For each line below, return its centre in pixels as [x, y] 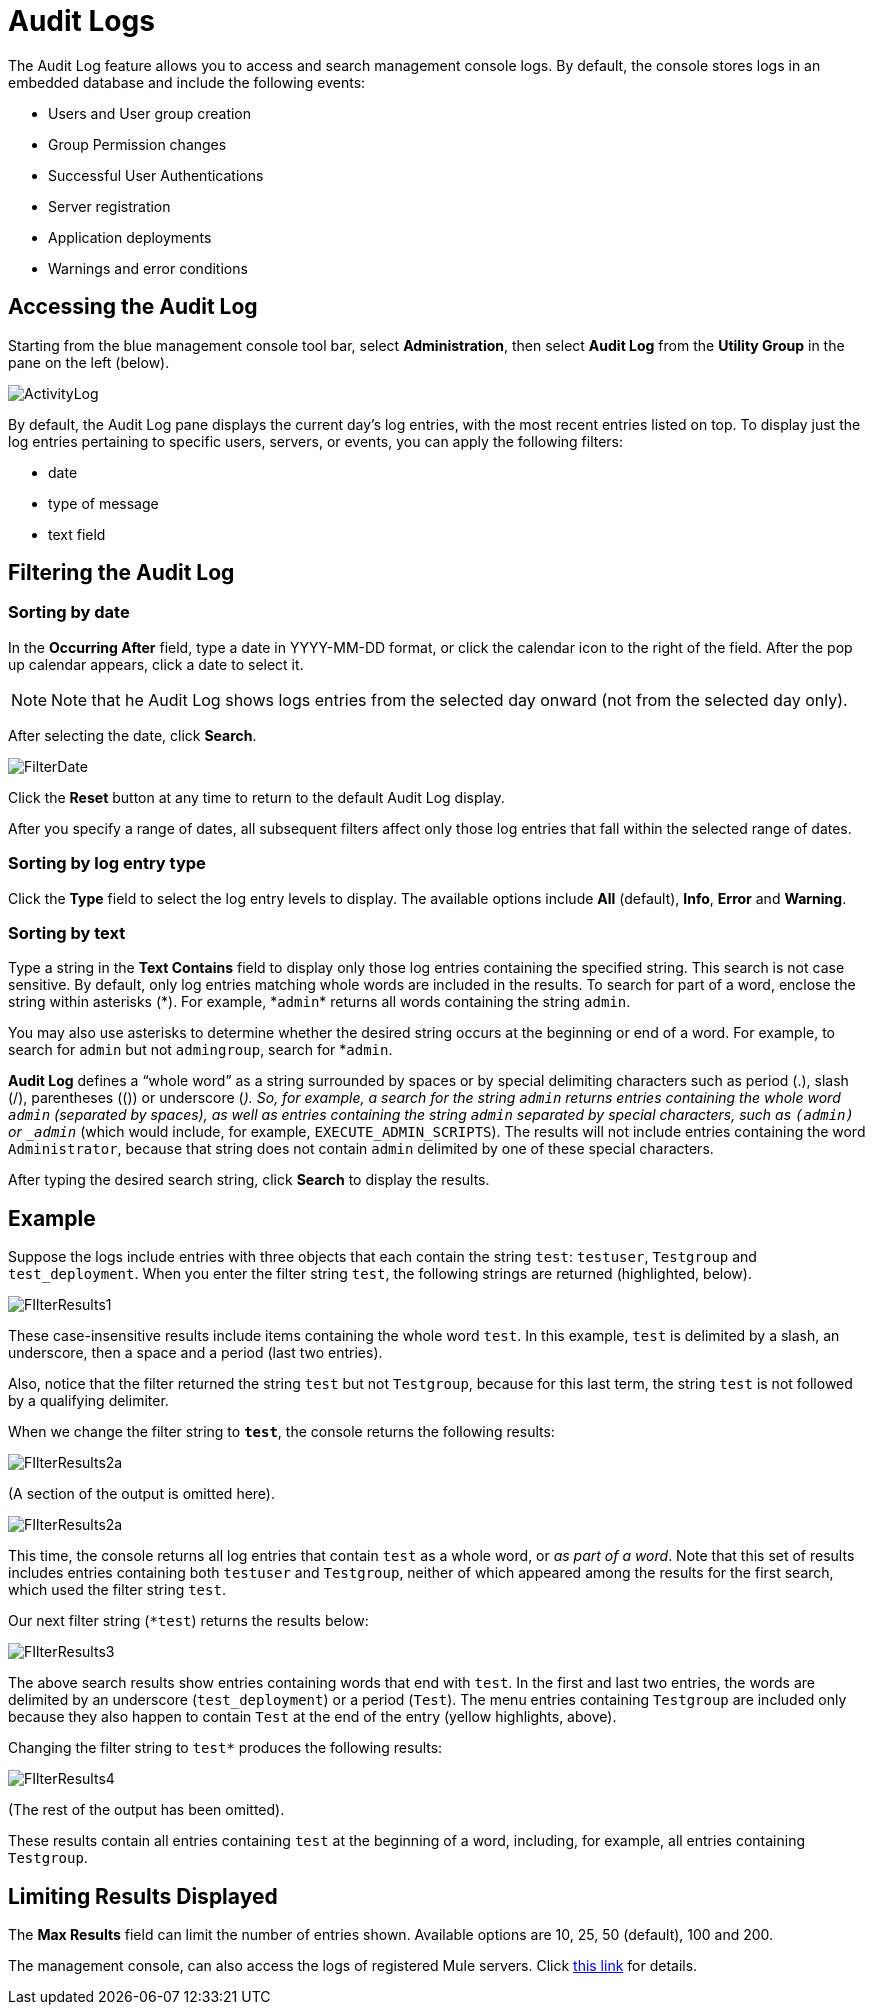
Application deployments [130, 237]
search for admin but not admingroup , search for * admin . [200, 1050]
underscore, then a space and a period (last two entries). [195, 1353]
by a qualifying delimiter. [88, 1401]
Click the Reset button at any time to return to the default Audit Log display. [256, 797]
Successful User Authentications [156, 175]
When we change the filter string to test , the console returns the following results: [281, 1432]
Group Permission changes [137, 144]
